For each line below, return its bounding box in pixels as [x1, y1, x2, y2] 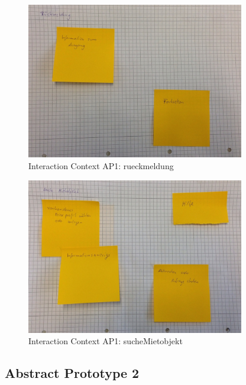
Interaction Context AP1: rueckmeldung [28, 159, 174, 172]
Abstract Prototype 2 [5, 364, 140, 382]
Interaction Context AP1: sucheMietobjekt [28, 335, 183, 347]
